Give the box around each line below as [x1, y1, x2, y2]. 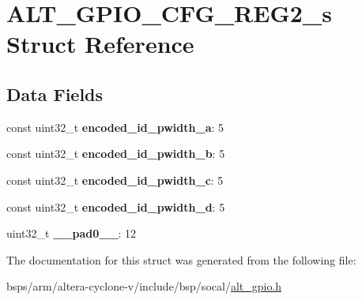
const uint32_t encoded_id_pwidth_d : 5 [6, 198, 225, 215]
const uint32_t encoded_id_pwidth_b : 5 [6, 145, 225, 162]
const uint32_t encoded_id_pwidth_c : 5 [6, 171, 224, 188]
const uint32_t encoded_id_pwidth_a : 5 [6, 118, 224, 135]
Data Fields [6, 81, 104, 106]
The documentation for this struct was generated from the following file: [6, 251, 356, 268]
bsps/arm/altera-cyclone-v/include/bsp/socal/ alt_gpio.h [6, 278, 282, 294]
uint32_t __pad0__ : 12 [6, 225, 137, 242]
